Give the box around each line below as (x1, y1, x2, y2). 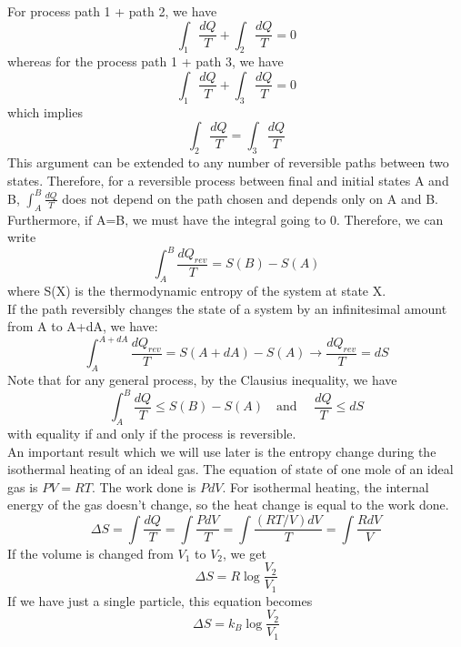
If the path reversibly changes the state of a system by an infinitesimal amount (7, 298, 447, 318)
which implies (7, 102, 83, 121)
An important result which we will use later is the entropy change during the (7, 441, 436, 460)
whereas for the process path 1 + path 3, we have (7, 52, 284, 71)
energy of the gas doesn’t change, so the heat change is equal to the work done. (7, 495, 449, 514)
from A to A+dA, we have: (7, 317, 158, 336)
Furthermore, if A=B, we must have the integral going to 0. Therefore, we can (7, 209, 444, 228)
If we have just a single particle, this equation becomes (7, 591, 313, 610)
